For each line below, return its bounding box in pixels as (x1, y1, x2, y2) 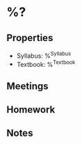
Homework (6, 104, 56, 115)
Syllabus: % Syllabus (16, 50, 71, 60)
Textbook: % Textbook (16, 58, 76, 68)
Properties (6, 32, 54, 44)
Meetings (6, 80, 49, 92)
